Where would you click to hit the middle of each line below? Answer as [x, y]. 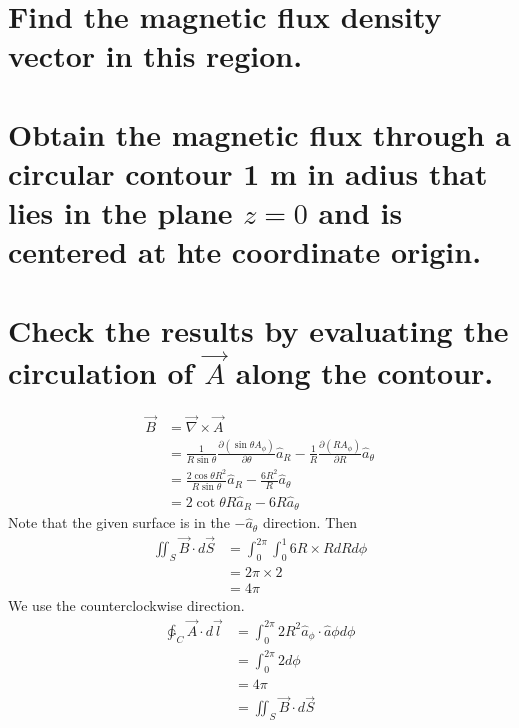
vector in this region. [155, 55]
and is [360, 212]
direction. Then [310, 522]
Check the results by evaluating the [258, 329]
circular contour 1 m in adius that [248, 172]
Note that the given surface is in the [119, 522]
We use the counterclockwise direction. [126, 605]
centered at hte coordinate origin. [245, 251]
